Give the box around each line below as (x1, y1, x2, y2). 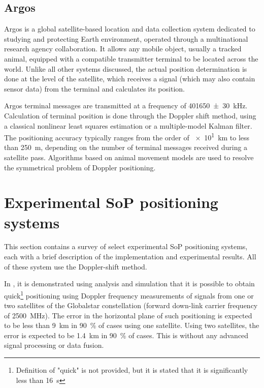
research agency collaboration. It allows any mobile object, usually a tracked (4, 43, 242, 54)
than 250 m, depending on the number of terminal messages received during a (4, 142, 248, 153)
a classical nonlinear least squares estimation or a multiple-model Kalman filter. (4, 120, 252, 131)
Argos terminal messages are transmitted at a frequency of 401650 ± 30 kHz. (4, 100, 248, 111)
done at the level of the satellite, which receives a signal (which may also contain (4, 73, 255, 84)
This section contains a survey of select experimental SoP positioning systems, (4, 241, 248, 252)
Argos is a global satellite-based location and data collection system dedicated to (4, 23, 255, 34)
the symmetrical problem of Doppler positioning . (4, 162, 156, 172)
